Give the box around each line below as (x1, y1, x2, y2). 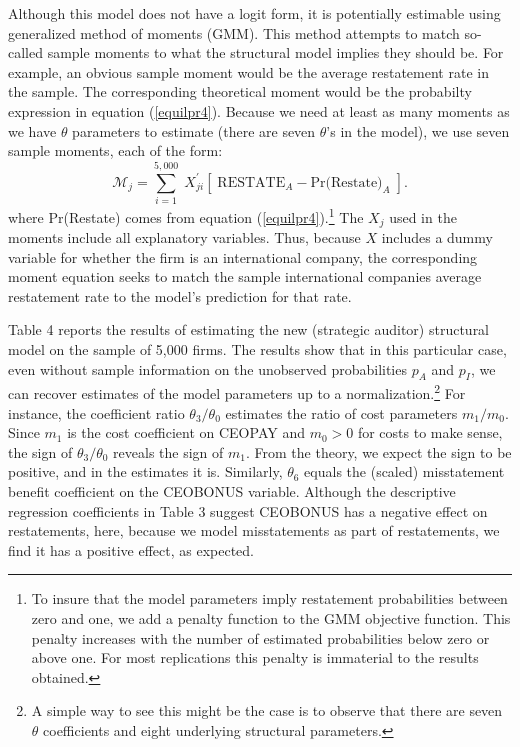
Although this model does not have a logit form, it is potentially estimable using (8, 3, 501, 23)
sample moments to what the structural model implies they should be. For (47, 42, 504, 63)
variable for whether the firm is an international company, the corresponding (8, 246, 478, 267)
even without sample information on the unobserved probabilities (8, 358, 407, 379)
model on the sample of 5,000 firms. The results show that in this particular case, (8, 338, 507, 359)
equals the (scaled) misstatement (304, 461, 505, 482)
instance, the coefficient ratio (8, 402, 185, 423)
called (8, 42, 43, 63)
